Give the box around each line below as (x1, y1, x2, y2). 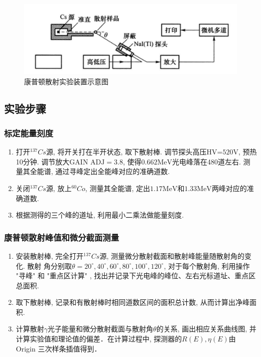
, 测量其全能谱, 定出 (85, 183, 150, 193)
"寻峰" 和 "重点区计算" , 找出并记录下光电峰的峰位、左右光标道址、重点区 (16, 270, 256, 281)
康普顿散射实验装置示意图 (24, 76, 108, 86)
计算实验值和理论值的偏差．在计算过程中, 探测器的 (16, 333, 182, 344)
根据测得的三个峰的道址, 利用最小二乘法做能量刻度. (16, 210, 184, 220)
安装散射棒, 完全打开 (16, 250, 84, 261)
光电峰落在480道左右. (172, 156, 241, 166)
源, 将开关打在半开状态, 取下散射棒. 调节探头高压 (46, 146, 207, 157)
